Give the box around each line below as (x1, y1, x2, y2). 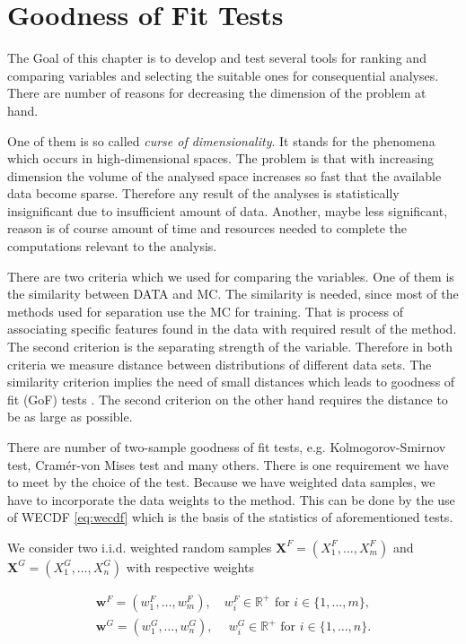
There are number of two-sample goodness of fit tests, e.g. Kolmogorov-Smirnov (7, 438, 446, 456)
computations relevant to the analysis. (7, 237, 217, 256)
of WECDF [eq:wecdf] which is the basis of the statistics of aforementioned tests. (7, 508, 453, 527)
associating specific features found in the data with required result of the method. (7, 319, 457, 338)
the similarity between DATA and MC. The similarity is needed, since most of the (7, 284, 459, 303)
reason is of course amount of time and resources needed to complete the (7, 219, 407, 238)
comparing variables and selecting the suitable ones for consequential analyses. (7, 65, 439, 84)
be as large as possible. (7, 407, 133, 426)
